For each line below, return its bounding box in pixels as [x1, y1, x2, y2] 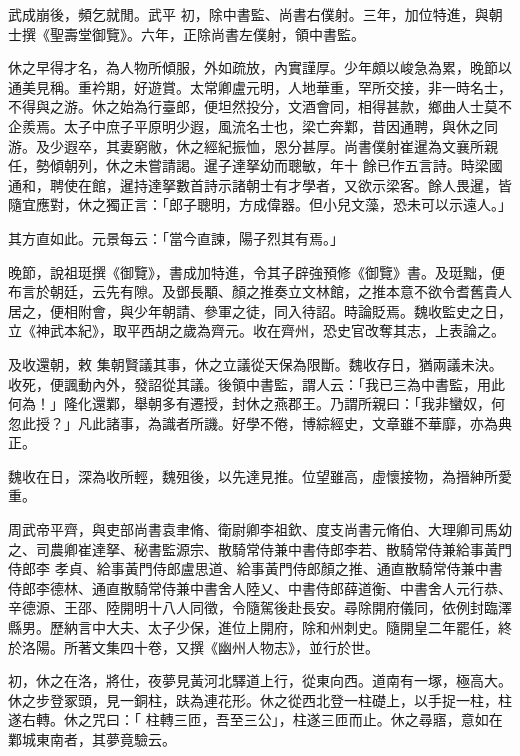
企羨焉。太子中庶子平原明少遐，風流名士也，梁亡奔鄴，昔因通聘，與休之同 [8, 115, 498, 136]
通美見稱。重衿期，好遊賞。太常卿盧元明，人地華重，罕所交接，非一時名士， [8, 76, 512, 97]
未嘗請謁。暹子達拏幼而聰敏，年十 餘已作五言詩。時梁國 [133, 155, 503, 176]
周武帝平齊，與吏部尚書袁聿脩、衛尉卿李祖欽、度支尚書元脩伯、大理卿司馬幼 [8, 519, 512, 540]
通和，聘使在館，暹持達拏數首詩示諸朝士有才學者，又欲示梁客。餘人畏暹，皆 [8, 174, 512, 195]
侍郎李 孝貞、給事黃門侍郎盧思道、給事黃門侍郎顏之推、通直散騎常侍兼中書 [8, 558, 503, 579]
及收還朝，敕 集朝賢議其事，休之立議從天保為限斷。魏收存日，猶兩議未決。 [8, 353, 503, 374]
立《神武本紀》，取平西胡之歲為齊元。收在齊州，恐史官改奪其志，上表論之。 [8, 320, 505, 341]
